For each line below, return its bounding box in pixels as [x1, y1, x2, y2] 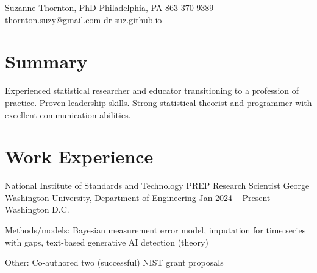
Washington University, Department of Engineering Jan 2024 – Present [5, 191, 271, 204]
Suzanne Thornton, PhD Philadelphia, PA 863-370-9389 [5, 1, 214, 13]
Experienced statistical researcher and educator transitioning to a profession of [5, 84, 299, 97]
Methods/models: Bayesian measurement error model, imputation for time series [5, 224, 306, 236]
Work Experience [5, 144, 154, 169]
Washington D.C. [5, 203, 69, 216]
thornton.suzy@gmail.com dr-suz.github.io [5, 13, 162, 26]
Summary [5, 49, 88, 74]
